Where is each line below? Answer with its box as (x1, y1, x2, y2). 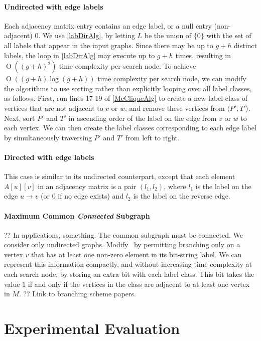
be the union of (144, 30, 192, 41)
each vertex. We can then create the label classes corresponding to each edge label (4, 122, 256, 133)
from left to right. (125, 132, 180, 142)
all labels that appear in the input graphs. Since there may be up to (4, 40, 213, 50)
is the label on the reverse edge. (133, 191, 230, 201)
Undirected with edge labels (4, 1, 103, 12)
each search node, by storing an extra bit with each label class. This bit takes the (4, 269, 254, 279)
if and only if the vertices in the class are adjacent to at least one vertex (28, 278, 250, 289)
